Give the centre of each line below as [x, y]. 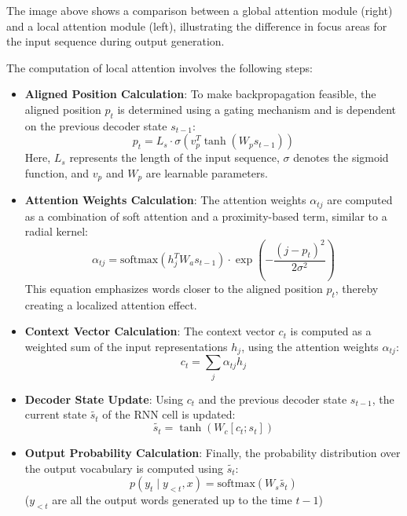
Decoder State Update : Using [104, 399]
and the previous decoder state [273, 399]
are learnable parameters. [207, 172]
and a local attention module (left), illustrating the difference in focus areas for [197, 26]
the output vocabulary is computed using [124, 468]
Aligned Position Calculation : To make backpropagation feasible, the [200, 94]
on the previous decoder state [96, 125]
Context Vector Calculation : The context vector [150, 331]
